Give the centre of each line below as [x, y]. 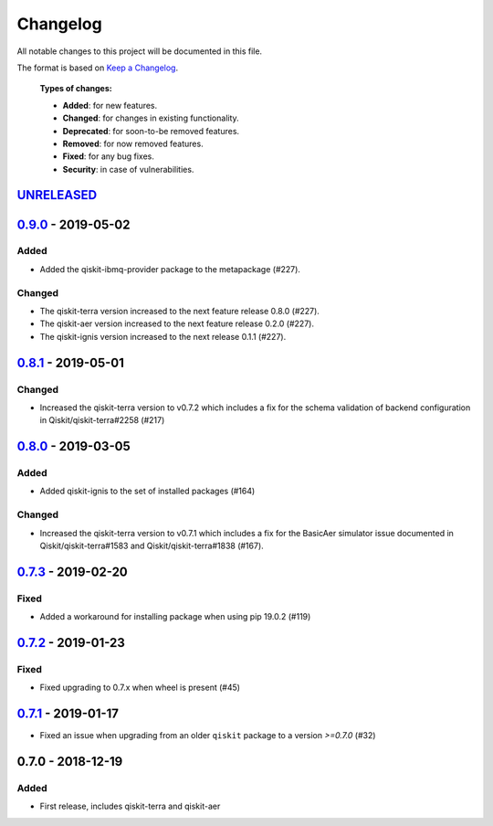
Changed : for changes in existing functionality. [151, 118]
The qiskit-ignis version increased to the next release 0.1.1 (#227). [163, 336]
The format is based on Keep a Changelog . [97, 68]
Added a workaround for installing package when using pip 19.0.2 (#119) [175, 617]
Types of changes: [76, 89]
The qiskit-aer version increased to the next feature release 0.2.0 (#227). [177, 323]
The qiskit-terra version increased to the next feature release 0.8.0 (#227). [179, 311]
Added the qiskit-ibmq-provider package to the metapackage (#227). [170, 269]
